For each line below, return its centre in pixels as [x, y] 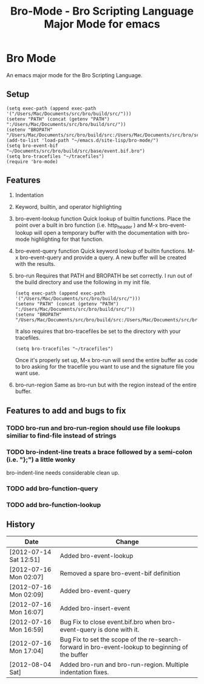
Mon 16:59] [26, 629]
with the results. [35, 264]
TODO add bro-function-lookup [54, 504]
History [21, 525]
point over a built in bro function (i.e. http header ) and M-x [87, 225]
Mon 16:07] [26, 612]
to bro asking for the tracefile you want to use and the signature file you [105, 367]
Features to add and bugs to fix [66, 410]
